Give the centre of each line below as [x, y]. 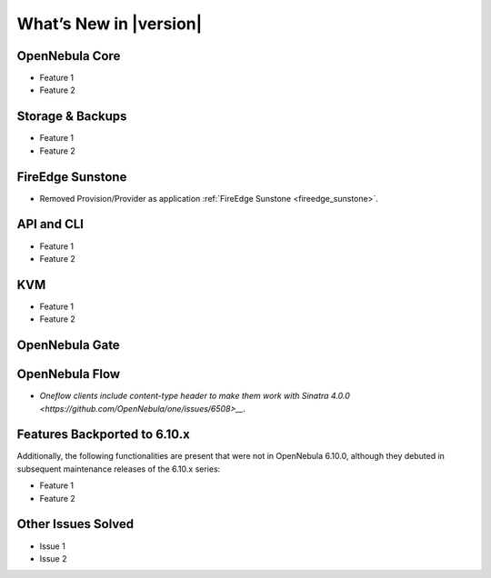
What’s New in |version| [110, 24]
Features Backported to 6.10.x [103, 435]
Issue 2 [53, 558]
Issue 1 [52, 546]
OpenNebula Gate [68, 345]
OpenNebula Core [69, 56]
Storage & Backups [72, 117]
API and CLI [50, 224]
